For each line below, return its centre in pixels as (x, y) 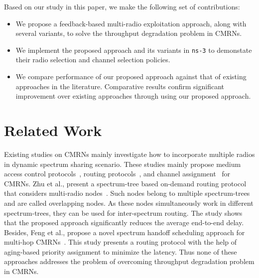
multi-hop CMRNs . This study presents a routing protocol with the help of (121, 242)
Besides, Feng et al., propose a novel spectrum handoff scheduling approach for (125, 232)
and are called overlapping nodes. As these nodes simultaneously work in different (129, 203)
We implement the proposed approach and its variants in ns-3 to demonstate (134, 50)
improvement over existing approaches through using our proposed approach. (133, 96)
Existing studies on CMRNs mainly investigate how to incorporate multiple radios (129, 154)
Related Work (53, 130)
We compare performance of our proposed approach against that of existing (131, 76)
